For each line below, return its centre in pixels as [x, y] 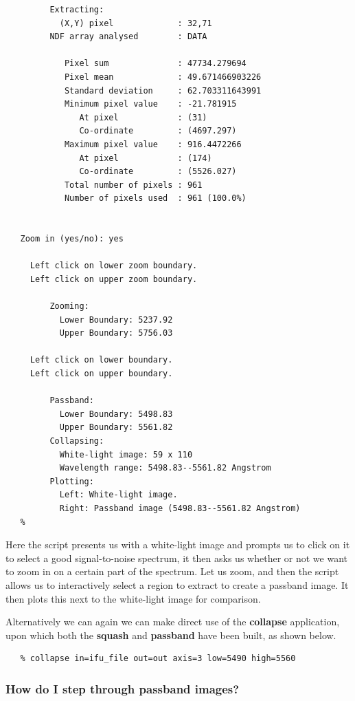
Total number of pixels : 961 [133, 185]
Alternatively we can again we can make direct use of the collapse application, [173, 622]
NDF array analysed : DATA [128, 37]
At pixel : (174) [146, 158]
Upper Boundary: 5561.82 [116, 428]
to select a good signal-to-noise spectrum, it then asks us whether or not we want [176, 558]
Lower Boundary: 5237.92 [116, 320]
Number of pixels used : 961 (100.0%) [155, 198]
